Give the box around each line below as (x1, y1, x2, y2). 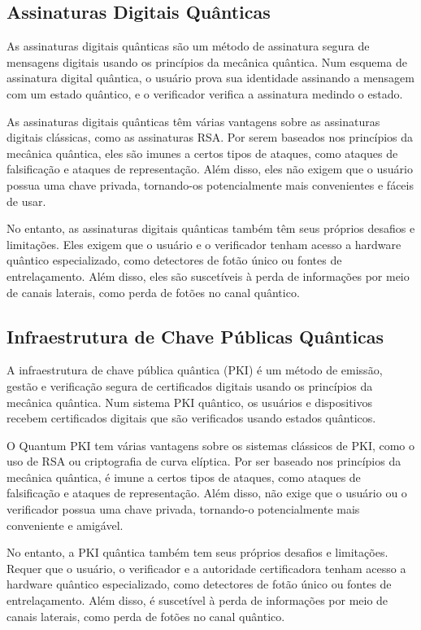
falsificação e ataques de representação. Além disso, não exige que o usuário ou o (7, 484, 407, 501)
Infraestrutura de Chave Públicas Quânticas (7, 323, 384, 348)
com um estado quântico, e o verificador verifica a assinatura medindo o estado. (7, 85, 403, 102)
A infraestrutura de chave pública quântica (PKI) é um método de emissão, (7, 361, 383, 378)
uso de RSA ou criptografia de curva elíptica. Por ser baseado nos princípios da (7, 453, 401, 470)
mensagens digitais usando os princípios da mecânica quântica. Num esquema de (7, 53, 407, 70)
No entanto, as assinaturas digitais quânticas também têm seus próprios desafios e (7, 220, 415, 237)
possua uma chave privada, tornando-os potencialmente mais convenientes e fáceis (7, 176, 414, 193)
